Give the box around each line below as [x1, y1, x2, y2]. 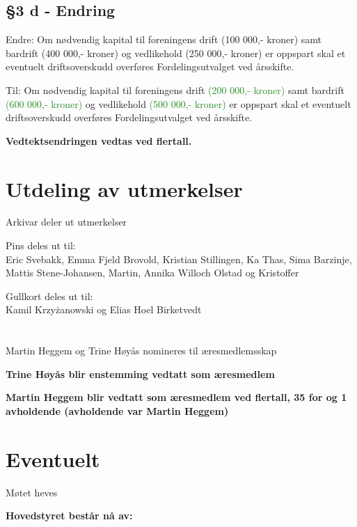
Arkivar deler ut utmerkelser [6, 214, 127, 229]
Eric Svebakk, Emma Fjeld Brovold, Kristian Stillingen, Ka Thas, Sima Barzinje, [6, 251, 352, 266]
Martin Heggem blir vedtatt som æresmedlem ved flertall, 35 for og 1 [6, 390, 347, 404]
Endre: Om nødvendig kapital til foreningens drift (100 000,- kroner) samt [6, 32, 322, 47]
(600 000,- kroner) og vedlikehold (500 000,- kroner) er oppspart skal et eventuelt [6, 96, 351, 111]
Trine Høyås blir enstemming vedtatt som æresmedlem [6, 366, 275, 381]
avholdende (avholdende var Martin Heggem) [6, 404, 229, 418]
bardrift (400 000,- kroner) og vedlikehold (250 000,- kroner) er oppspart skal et [6, 45, 346, 60]
